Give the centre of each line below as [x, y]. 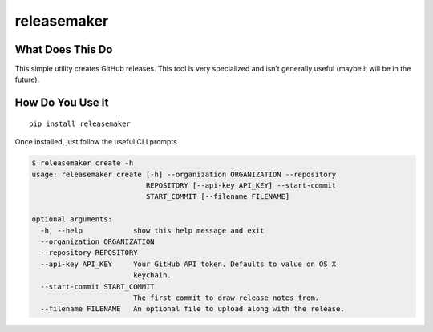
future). [27, 79]
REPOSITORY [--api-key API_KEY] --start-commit [241, 186]
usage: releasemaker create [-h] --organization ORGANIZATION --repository [184, 174]
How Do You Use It [62, 103]
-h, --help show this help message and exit [152, 230]
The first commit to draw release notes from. [226, 298]
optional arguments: [72, 219]
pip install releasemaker [80, 123]
